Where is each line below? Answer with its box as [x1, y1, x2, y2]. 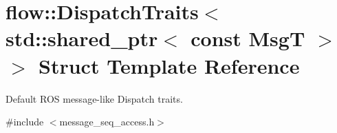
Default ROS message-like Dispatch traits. [6, 91, 183, 105]
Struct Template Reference [39, 51, 300, 79]
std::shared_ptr [6, 24, 158, 52]
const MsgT [191, 24, 305, 52]
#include [6, 114, 44, 129]
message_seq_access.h [59, 114, 155, 129]
